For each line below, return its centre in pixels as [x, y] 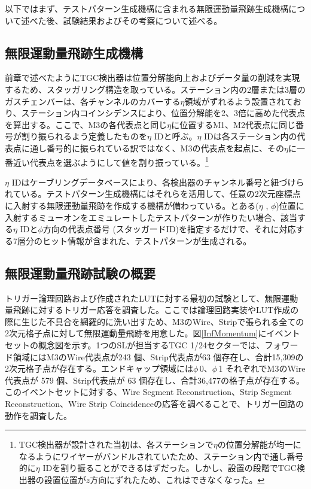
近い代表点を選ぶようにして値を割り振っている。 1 [111, 161]
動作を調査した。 [38, 415]
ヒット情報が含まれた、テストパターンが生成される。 [147, 240]
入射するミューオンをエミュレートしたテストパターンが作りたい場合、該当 [151, 217]
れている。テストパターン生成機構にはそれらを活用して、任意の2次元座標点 [153, 194]
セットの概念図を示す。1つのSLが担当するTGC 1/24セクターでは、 [135, 344]
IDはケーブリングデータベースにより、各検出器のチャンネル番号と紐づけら [158, 182]
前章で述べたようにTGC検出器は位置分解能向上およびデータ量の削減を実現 [153, 78]
